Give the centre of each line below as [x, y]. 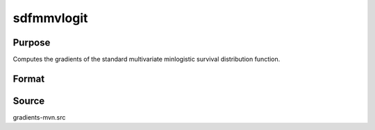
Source [29, 101]
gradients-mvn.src [39, 117]
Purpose [32, 43]
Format [29, 78]
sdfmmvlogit [50, 18]
